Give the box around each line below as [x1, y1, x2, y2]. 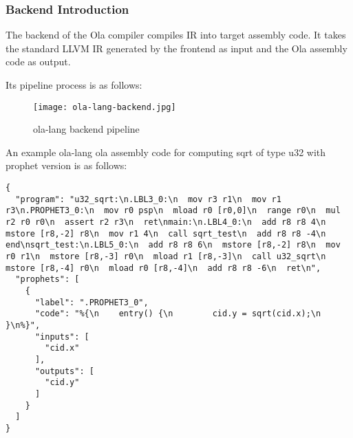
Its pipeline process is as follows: [6, 78, 142, 91]
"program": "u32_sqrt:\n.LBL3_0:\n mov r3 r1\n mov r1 [15, 194, 281, 204]
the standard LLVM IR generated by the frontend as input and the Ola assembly [6, 41, 347, 55]
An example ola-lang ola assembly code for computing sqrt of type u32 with [6, 144, 326, 159]
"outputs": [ [34, 366, 94, 376]
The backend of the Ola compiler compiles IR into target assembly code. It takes [6, 28, 346, 42]
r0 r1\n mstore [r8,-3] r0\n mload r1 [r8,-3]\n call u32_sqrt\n [6, 251, 326, 261]
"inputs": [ [34, 331, 89, 342]
